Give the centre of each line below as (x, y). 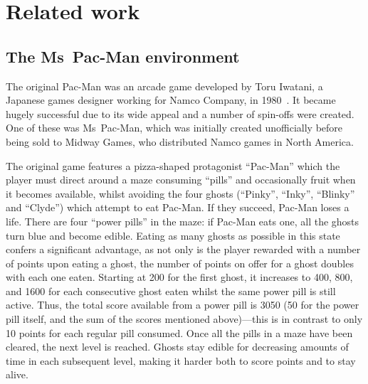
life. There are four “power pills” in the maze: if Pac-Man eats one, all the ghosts (183, 221)
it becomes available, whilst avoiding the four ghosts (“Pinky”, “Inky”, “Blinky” (180, 193)
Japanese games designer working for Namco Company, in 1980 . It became (171, 100)
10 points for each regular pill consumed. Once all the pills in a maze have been (179, 332)
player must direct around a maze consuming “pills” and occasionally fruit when (181, 180)
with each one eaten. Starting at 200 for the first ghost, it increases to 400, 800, (179, 277)
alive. (17, 374)
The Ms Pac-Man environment (123, 56)
